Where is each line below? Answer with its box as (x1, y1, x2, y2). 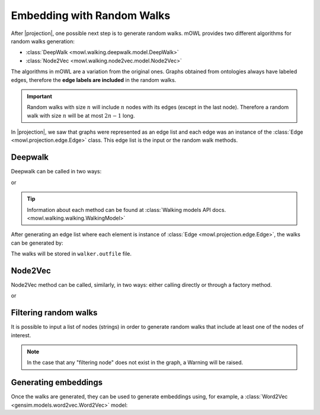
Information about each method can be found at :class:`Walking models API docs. (27, 206, 226, 213)
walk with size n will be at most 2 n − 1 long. (27, 112, 135, 119)
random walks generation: (11, 37, 75, 45)
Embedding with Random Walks (11, 9, 171, 22)
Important (27, 93, 53, 100)
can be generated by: (11, 239, 63, 246)
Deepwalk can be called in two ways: (11, 168, 102, 175)
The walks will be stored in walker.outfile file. (11, 250, 132, 258)
